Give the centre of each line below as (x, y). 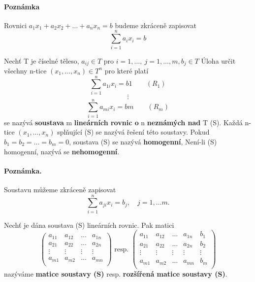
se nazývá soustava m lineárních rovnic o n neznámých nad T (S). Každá (123, 122)
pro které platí (127, 70)
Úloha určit (218, 60)
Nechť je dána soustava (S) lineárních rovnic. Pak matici (89, 225)
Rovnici (16, 25)
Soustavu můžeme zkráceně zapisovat (60, 189)
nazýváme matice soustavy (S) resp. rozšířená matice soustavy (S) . (116, 273)
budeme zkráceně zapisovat (156, 25)
